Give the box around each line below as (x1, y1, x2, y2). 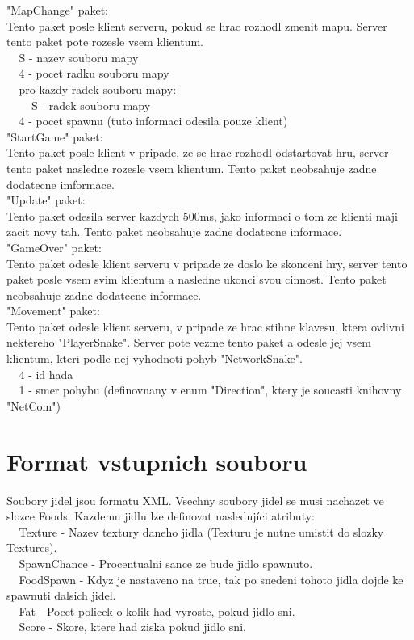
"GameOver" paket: (6, 238, 102, 255)
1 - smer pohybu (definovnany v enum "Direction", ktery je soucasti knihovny (19, 381, 402, 398)
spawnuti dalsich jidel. (6, 587, 116, 604)
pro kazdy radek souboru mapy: (19, 80, 177, 97)
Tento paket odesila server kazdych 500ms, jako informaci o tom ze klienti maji (6, 207, 398, 224)
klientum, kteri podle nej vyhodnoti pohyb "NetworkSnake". (6, 350, 303, 367)
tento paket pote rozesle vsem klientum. (6, 33, 203, 50)
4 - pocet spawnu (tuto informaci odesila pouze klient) (19, 112, 288, 129)
